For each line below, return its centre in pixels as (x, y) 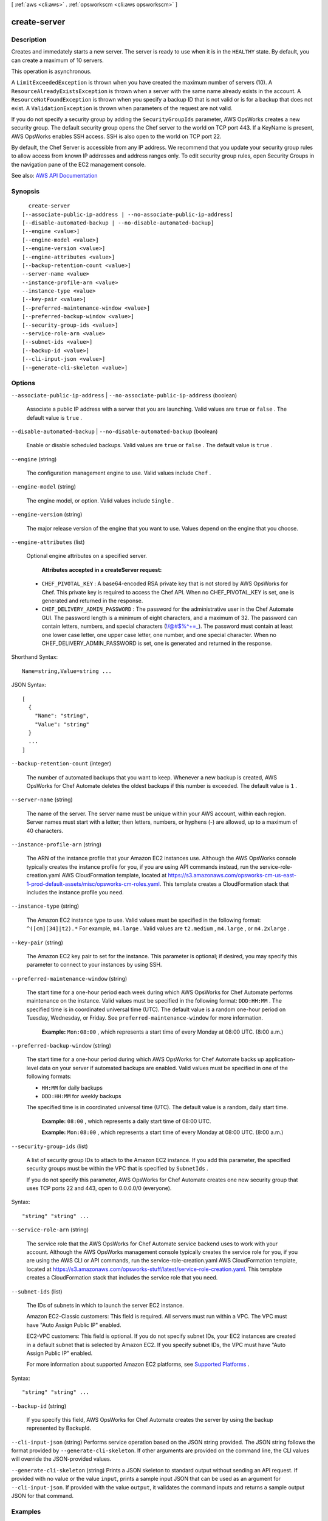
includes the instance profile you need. (75, 892)
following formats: (49, 1076)
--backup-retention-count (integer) (61, 764)
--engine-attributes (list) (48, 542)
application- (280, 1059)
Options (23, 383)
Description (29, 40)
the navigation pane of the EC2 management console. (78, 164)
